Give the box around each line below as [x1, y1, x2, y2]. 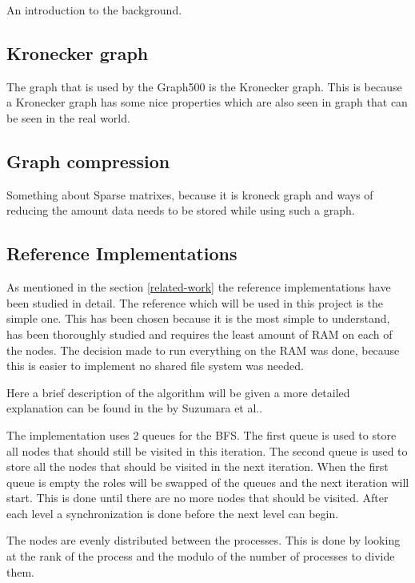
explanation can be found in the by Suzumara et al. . [6, 400, 263, 416]
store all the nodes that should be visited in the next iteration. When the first [6, 458, 389, 475]
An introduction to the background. [6, 2, 182, 18]
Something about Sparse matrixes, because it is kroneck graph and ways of [6, 186, 373, 203]
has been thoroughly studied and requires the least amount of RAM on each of [6, 325, 393, 342]
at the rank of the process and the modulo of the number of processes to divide [6, 548, 395, 565]
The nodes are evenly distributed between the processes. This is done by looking [6, 532, 401, 549]
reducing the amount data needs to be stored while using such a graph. [6, 202, 355, 219]
